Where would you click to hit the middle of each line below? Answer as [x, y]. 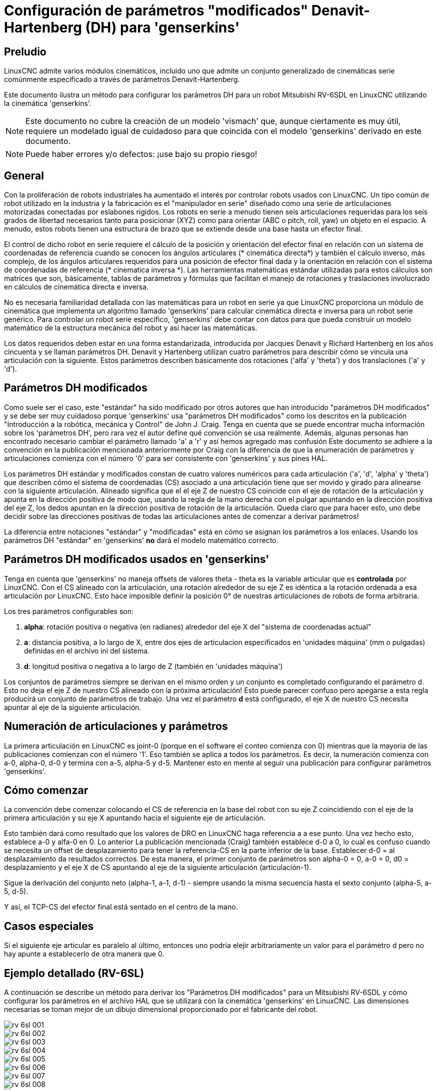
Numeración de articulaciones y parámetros [116, 726]
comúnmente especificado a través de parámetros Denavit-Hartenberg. [122, 79]
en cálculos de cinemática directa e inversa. [76, 287]
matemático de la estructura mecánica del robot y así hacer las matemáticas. [131, 328]
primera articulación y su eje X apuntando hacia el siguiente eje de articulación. [135, 818]
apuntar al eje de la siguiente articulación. [73, 707]
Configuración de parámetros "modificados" [156, 10]
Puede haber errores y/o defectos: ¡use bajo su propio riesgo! [141, 154]
